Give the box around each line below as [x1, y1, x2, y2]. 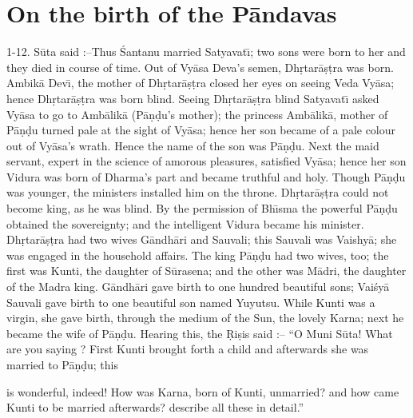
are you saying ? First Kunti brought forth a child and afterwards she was [6, 340, 369, 357]
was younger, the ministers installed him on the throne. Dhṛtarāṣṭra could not [6, 184, 389, 201]
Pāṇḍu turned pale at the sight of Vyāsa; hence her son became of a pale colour [6, 121, 396, 138]
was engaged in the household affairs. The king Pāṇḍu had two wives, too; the [6, 246, 389, 263]
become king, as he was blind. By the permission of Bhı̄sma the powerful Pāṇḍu [6, 200, 398, 217]
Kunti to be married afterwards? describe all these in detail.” [6, 399, 304, 416]
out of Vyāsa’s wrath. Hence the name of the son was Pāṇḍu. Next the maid [6, 137, 379, 153]
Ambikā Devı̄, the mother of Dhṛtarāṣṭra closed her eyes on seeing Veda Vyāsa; [6, 74, 395, 91]
